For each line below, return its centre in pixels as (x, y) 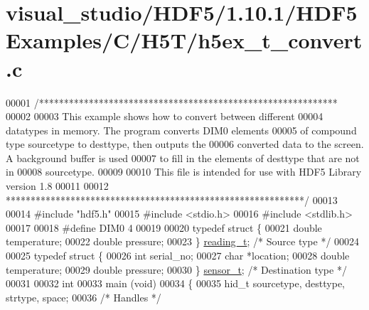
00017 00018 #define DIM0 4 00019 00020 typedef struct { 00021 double (164, 227)
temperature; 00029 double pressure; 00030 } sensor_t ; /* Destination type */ (176, 269)
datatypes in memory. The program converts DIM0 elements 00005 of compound (181, 130)
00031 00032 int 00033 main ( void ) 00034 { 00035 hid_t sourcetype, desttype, (175, 283)
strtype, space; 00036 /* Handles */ (84, 297)
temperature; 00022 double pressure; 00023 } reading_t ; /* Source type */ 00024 (183, 241)
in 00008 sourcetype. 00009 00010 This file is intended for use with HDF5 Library (184, 172)
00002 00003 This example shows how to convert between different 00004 (165, 116)
